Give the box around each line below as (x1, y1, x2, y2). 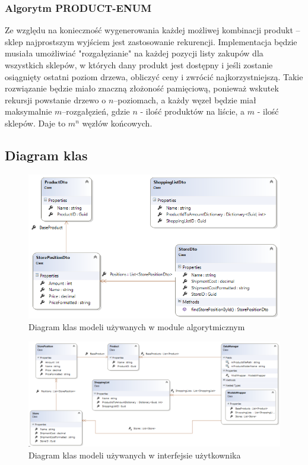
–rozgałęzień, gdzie (62, 105, 130, 118)
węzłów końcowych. (82, 116, 153, 129)
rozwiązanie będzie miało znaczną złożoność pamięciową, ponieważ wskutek (5, 82, 279, 94)
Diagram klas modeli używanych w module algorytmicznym (28, 320, 245, 333)
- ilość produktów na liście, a (140, 105, 245, 118)
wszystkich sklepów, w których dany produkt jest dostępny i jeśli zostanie (5, 59, 273, 71)
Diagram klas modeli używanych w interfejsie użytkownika (28, 448, 241, 461)
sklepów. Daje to (5, 116, 66, 129)
